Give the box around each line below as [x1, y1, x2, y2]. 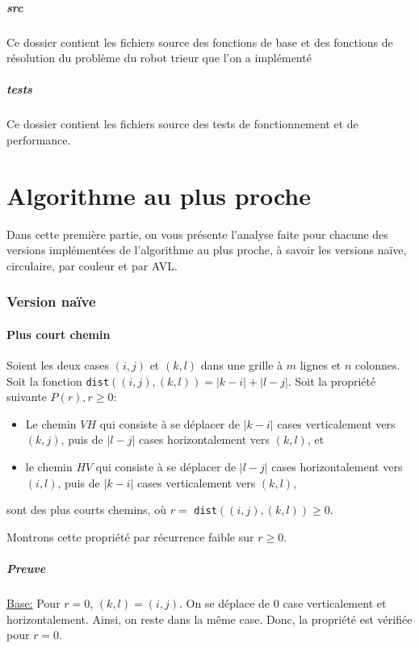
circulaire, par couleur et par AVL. [6, 257, 178, 274]
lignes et [300, 357, 341, 374]
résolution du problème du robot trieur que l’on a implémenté [6, 49, 312, 66]
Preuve [6, 560, 46, 577]
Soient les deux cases [6, 357, 109, 374]
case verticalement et [283, 595, 387, 612]
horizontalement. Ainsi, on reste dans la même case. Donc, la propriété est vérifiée [6, 610, 413, 627]
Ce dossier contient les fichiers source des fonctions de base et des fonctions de [6, 33, 393, 50]
